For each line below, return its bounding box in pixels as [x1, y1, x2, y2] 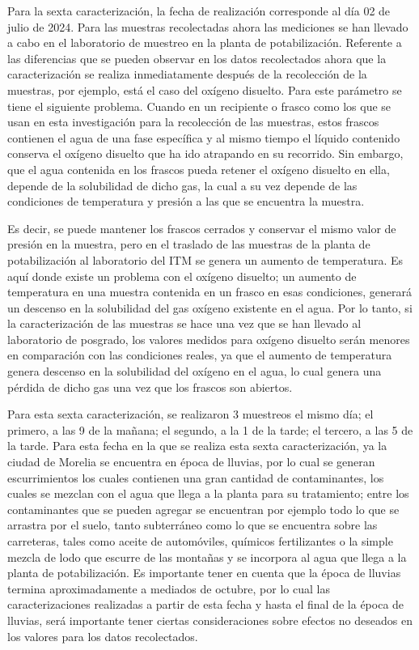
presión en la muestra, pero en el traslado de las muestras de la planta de [7, 236, 370, 253]
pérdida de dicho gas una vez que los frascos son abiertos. [7, 378, 293, 395]
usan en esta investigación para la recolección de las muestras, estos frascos [7, 113, 379, 130]
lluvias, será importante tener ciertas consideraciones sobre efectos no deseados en [7, 611, 413, 628]
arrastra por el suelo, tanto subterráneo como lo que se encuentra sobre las [7, 516, 378, 533]
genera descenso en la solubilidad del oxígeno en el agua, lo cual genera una [7, 363, 382, 380]
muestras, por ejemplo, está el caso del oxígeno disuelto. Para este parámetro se [7, 81, 402, 98]
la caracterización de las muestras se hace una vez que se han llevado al [7, 315, 362, 332]
